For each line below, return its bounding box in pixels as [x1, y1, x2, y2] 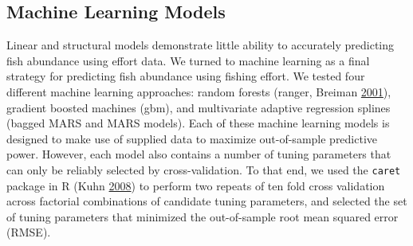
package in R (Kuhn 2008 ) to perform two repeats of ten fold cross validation [6, 177, 385, 193]
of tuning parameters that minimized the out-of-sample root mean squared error [6, 208, 399, 225]
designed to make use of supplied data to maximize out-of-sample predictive [6, 130, 378, 146]
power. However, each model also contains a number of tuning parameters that [6, 146, 391, 162]
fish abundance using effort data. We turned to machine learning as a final [6, 52, 370, 68]
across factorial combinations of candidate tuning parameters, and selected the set [6, 193, 407, 209]
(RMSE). [6, 224, 51, 240]
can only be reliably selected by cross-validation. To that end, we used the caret [6, 161, 401, 178]
